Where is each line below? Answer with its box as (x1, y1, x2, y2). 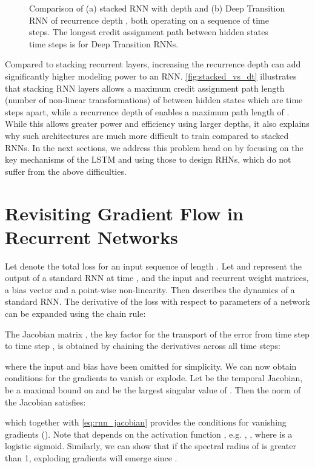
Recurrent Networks (5, 224, 178, 249)
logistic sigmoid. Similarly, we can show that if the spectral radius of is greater (5, 439, 296, 452)
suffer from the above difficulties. (5, 164, 127, 177)
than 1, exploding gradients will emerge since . (5, 451, 177, 464)
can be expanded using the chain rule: (5, 307, 146, 319)
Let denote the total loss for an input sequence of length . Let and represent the (5, 259, 302, 272)
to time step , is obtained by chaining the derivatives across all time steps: (5, 339, 280, 352)
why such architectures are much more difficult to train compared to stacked (5, 129, 289, 141)
